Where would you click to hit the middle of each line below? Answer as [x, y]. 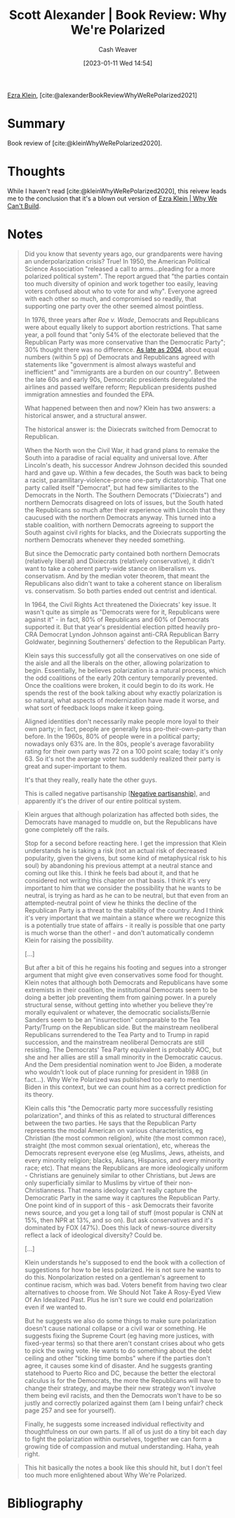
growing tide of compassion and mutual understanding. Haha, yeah [122, 1446]
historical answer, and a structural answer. [86, 416]
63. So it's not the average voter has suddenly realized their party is [122, 759]
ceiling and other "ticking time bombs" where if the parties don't [117, 1358]
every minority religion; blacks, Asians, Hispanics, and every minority [124, 1160]
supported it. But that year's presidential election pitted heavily [115, 626]
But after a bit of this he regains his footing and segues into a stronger [126, 967]
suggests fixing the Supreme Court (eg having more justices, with [119, 1335]
